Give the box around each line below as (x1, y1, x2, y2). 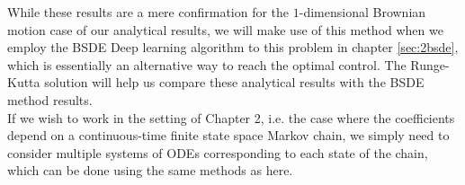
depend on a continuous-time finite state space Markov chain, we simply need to (7, 126, 450, 145)
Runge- (410, 55, 450, 74)
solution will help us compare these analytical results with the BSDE (44, 73, 425, 92)
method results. (7, 90, 93, 109)
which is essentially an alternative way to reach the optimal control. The (7, 55, 407, 74)
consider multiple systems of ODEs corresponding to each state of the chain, (7, 143, 428, 162)
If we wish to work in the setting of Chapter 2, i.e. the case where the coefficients (7, 108, 455, 127)
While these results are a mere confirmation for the (7, 3, 290, 21)
